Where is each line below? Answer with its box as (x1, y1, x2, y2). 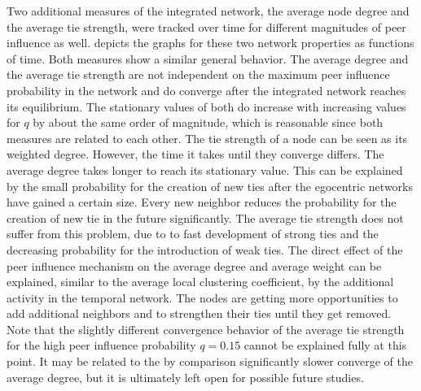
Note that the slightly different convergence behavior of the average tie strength (7, 320, 405, 337)
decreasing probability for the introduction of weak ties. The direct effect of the (7, 241, 403, 258)
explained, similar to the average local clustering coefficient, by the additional (7, 273, 394, 290)
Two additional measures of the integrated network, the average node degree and (7, 2, 410, 19)
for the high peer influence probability (7, 337, 196, 354)
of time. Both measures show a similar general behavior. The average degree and (7, 50, 409, 67)
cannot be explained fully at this (243, 337, 407, 354)
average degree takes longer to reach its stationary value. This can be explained (7, 161, 403, 178)
